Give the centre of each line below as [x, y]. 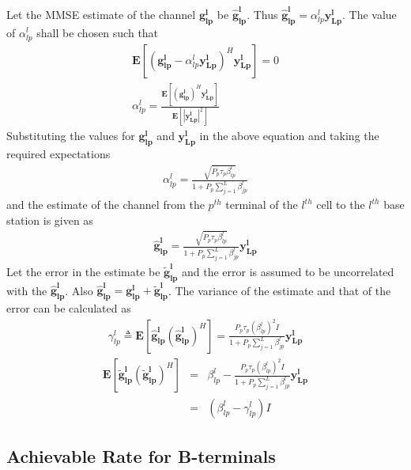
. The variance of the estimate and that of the [279, 290]
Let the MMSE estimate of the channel [101, 14]
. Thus [262, 14]
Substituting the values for [71, 136]
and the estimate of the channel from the [106, 205]
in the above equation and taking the [289, 136]
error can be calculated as [69, 308]
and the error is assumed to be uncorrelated [288, 271]
